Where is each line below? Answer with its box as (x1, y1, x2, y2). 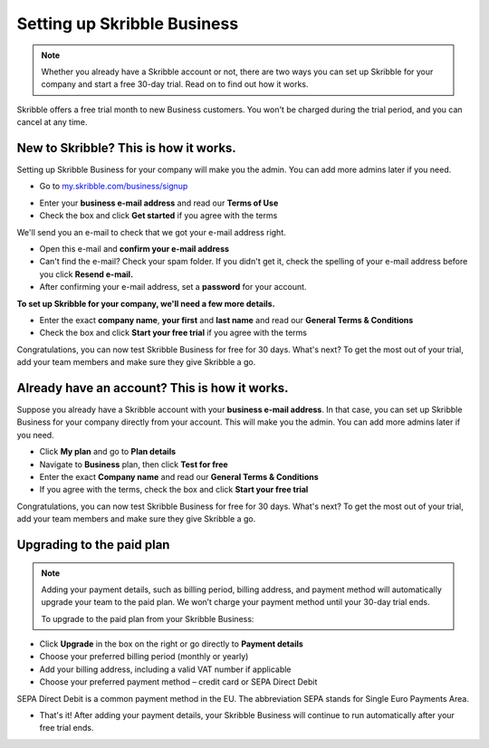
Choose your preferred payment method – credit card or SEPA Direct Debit (39, 676, 318, 687)
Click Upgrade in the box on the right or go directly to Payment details (39, 638, 303, 649)
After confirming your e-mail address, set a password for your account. (39, 282, 307, 292)
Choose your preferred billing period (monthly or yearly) (39, 651, 249, 662)
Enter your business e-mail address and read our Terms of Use (39, 197, 279, 208)
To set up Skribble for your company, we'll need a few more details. (16, 298, 275, 309)
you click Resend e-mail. (39, 268, 134, 280)
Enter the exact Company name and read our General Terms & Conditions (39, 471, 319, 482)
